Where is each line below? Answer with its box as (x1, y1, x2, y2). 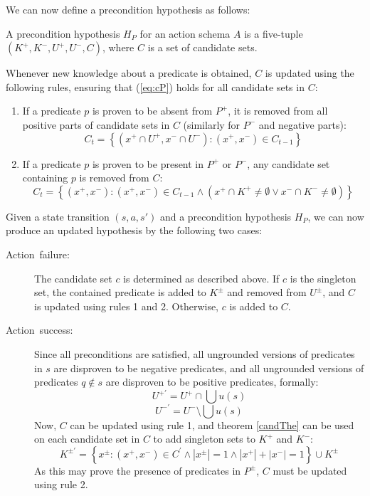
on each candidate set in (34, 431, 140, 446)
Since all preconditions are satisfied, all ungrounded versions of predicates (34, 346, 355, 361)
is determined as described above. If (123, 270, 280, 285)
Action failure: (6, 246, 70, 261)
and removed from (227, 285, 307, 300)
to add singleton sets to (153, 431, 255, 446)
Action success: (6, 322, 73, 337)
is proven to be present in (92, 156, 204, 171)
